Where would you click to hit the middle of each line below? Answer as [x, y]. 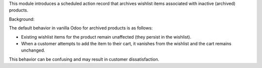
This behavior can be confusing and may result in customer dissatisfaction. [84, 59]
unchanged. [33, 50]
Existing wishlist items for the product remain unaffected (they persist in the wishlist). [106, 37]
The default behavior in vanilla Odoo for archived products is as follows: [81, 28]
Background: [22, 19]
